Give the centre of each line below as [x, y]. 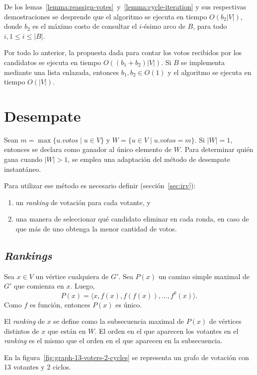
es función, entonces [60, 304]
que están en [67, 331]
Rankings [28, 256]
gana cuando [23, 159]
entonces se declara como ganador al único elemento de [88, 149]
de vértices [225, 321]
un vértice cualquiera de [72, 276]
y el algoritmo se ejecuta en [210, 72]
